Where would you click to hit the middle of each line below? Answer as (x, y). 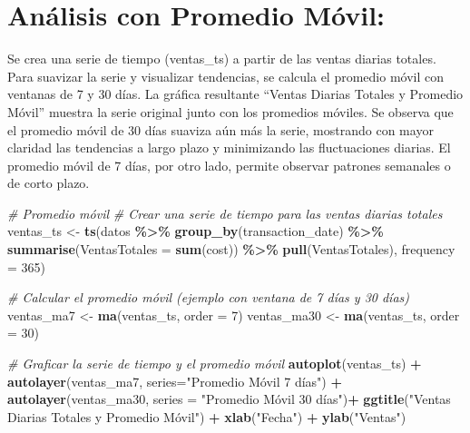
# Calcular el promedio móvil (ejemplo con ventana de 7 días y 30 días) (209, 297)
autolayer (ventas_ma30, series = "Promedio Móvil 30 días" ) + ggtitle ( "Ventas (229, 399)
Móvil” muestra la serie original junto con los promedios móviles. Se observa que (230, 111)
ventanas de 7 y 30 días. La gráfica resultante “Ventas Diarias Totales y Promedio (235, 94)
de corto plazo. (49, 183)
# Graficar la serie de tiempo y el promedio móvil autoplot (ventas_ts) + (215, 364)
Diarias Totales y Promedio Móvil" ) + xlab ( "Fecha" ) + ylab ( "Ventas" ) (207, 416)
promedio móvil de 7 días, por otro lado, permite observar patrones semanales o (229, 165)
